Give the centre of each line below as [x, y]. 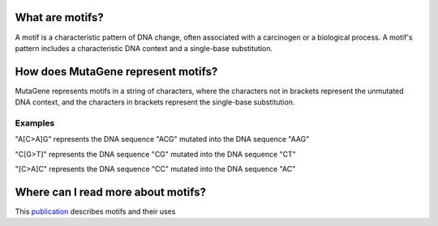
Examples [35, 123]
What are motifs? [60, 17]
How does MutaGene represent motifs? [116, 72]
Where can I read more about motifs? [111, 192]
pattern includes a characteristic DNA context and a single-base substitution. [144, 48]
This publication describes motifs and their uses [95, 211]
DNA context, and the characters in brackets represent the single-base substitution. [155, 102]
